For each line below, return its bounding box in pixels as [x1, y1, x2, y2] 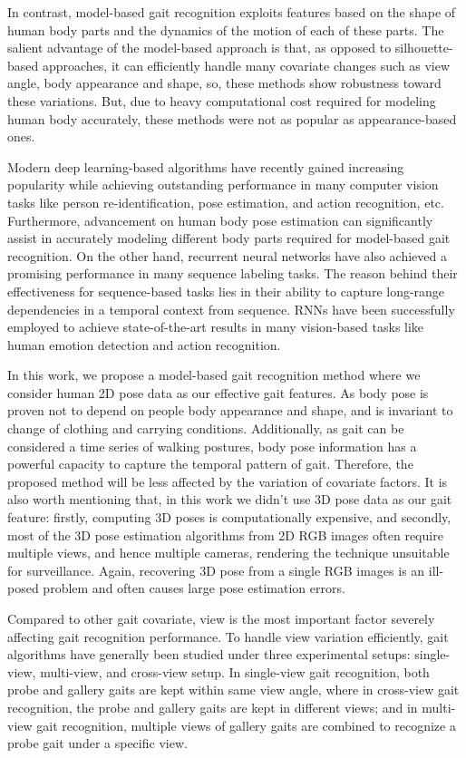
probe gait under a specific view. [7, 734, 188, 753]
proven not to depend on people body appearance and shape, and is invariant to [7, 401, 453, 420]
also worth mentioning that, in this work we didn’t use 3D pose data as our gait [7, 490, 452, 509]
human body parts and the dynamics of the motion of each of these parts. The [7, 20, 444, 39]
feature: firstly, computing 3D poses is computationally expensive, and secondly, [7, 508, 451, 527]
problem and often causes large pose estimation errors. [43, 578, 345, 598]
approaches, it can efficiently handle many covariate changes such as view [42, 55, 451, 74]
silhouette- [394, 38, 453, 57]
